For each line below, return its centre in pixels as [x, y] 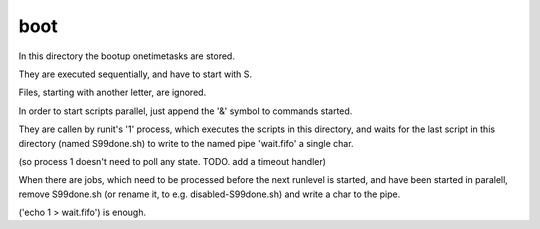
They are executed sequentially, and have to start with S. [135, 74]
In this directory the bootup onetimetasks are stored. [126, 56]
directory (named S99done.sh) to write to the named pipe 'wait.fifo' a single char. [186, 143]
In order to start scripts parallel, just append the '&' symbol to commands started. [185, 111]
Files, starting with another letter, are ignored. [112, 92]
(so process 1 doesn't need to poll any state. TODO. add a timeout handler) [172, 161]
